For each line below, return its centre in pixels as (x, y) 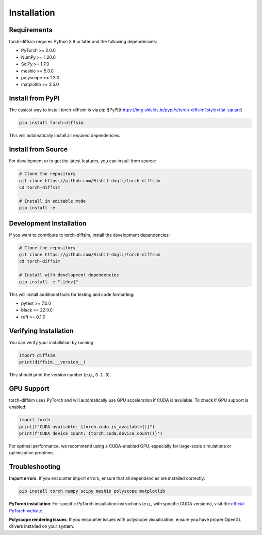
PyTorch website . (26, 511)
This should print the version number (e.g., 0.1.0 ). (60, 375)
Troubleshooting (35, 467)
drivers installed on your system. (42, 526)
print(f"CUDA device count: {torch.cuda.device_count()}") (91, 433)
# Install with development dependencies (69, 275)
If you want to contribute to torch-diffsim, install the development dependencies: (89, 235)
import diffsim (37, 355)
